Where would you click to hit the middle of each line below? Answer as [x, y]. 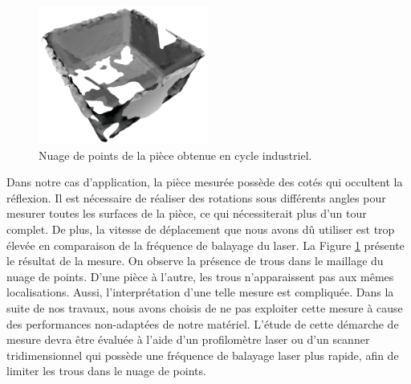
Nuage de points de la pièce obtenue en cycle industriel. [175, 155]
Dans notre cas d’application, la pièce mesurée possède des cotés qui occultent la [205, 182]
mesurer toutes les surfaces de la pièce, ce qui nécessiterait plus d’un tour [187, 213]
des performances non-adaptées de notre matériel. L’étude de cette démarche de [203, 323]
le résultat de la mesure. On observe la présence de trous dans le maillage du [195, 261]
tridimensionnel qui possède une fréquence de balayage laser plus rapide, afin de [203, 355]
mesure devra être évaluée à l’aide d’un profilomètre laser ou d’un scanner [188, 339]
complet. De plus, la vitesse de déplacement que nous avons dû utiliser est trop [201, 229]
